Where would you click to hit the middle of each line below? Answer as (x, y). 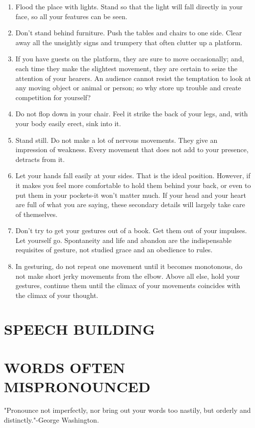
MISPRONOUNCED (77, 387)
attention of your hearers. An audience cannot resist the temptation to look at (133, 78)
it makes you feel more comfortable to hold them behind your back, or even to (133, 185)
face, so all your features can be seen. (71, 16)
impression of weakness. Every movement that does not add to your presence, (132, 149)
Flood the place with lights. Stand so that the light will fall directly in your (129, 6)
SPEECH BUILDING (80, 329)
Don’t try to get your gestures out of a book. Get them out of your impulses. (131, 230)
